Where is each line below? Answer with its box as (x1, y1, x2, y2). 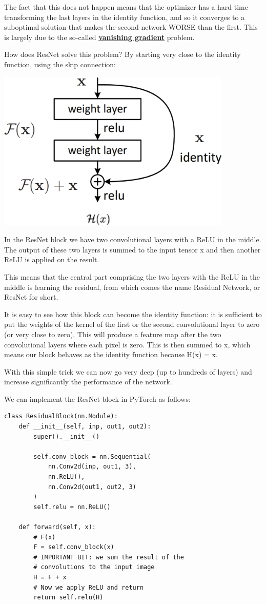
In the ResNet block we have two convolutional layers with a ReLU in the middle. (4, 234, 261, 245)
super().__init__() (33, 433, 100, 440)
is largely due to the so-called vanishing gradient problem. (4, 31, 195, 42)
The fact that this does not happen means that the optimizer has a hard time (4, 2, 248, 12)
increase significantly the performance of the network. (4, 376, 172, 387)
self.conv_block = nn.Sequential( (33, 453, 151, 460)
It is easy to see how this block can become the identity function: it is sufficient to (4, 308, 262, 319)
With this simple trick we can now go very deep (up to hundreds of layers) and (4, 366, 252, 377)
